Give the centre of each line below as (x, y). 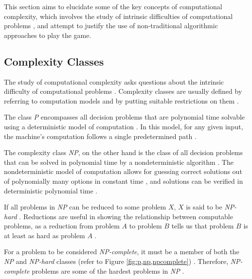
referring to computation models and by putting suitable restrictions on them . (121, 100)
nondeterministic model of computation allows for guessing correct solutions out (123, 171)
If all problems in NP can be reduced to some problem (85, 207)
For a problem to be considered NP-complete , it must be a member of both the (122, 252)
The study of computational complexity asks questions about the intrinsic (114, 81)
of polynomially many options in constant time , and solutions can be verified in (124, 181)
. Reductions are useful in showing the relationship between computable (126, 216)
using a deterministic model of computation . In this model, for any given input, (124, 126)
